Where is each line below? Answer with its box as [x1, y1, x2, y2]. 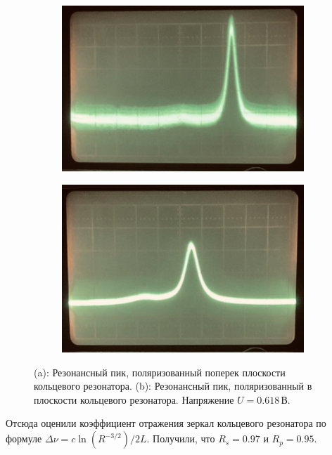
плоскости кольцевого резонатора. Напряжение [34, 392, 234, 407]
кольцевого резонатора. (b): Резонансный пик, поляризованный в [34, 378, 312, 393]
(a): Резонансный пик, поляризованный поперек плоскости [34, 364, 286, 379]
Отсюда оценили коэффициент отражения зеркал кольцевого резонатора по [6, 416, 326, 430]
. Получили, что [146, 431, 215, 446]
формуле [6, 431, 42, 446]
